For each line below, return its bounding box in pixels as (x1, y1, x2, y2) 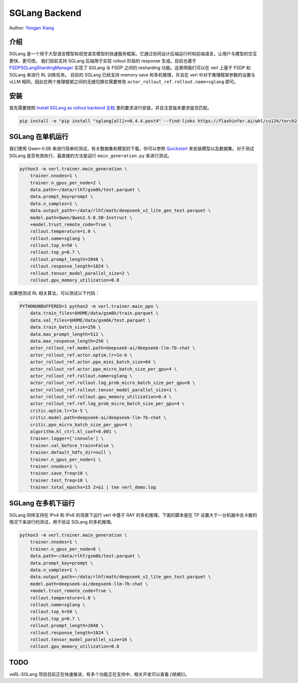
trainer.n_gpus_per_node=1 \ (30, 457, 101, 462)
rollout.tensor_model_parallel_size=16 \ (30, 637, 133, 642)
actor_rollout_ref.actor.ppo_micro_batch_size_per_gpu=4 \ (30, 366, 177, 372)
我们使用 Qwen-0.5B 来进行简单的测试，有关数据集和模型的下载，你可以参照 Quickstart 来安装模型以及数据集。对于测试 (9, 146, 254, 152)
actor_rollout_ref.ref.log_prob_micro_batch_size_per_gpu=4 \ (30, 401, 185, 406)
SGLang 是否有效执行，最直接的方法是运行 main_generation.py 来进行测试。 (9, 152, 172, 159)
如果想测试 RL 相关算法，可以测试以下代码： (9, 290, 100, 296)
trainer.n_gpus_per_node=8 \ (30, 546, 101, 552)
